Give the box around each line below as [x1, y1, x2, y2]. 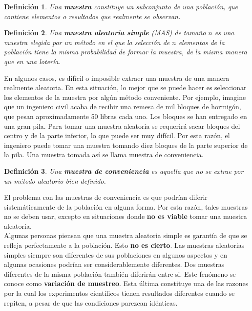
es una [214, 27, 234, 38]
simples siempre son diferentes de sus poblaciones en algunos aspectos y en [4, 249, 228, 260]
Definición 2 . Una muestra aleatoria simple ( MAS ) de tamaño [4, 27, 206, 38]
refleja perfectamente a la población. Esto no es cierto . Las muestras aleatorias [4, 240, 245, 250]
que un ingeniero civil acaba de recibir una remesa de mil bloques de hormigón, [4, 101, 241, 112]
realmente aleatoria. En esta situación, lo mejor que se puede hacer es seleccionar [4, 82, 247, 93]
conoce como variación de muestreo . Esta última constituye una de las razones [4, 278, 249, 288]
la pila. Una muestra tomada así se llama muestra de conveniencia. [4, 149, 204, 160]
